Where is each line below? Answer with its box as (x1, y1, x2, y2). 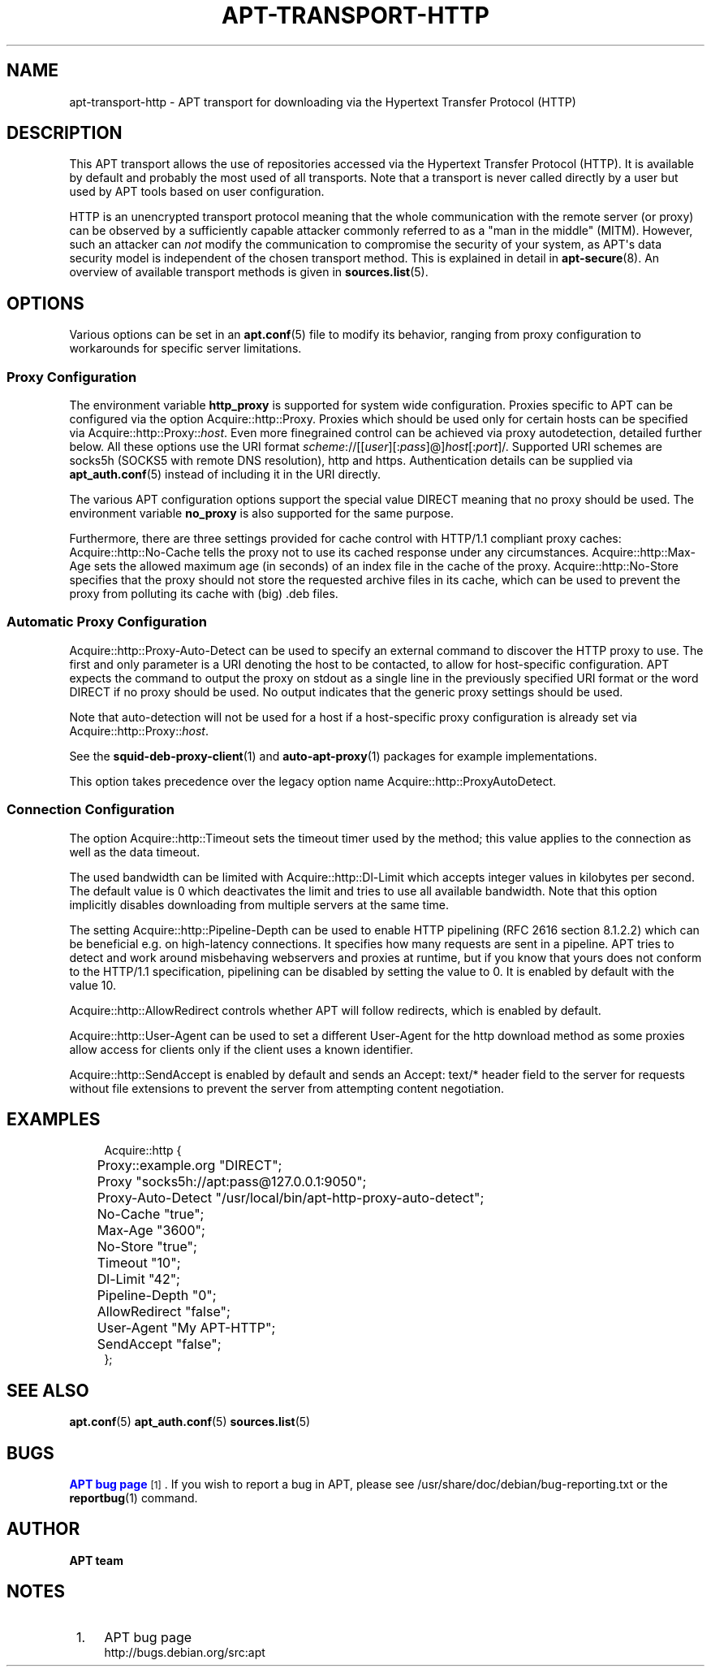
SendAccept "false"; (97, 1336, 222, 1353)
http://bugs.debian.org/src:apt (104, 1645, 265, 1659)
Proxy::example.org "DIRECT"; (97, 1157, 282, 1174)
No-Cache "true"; (97, 1206, 205, 1223)
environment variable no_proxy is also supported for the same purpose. (69, 506, 454, 521)
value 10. (69, 977, 117, 992)
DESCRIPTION (6, 123, 123, 144)
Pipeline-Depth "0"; (97, 1287, 217, 1304)
